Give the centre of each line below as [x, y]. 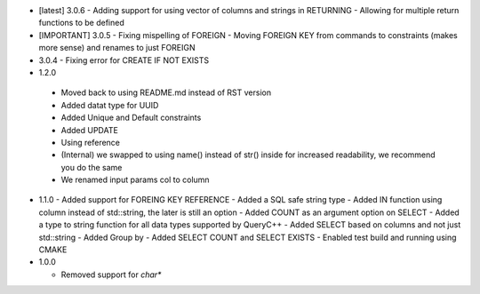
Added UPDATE [90, 130]
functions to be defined [81, 23]
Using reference [90, 142]
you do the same [92, 167]
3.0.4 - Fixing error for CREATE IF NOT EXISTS [124, 60]
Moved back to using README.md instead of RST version [166, 92]
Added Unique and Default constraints [131, 118]
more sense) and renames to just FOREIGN [117, 48]
